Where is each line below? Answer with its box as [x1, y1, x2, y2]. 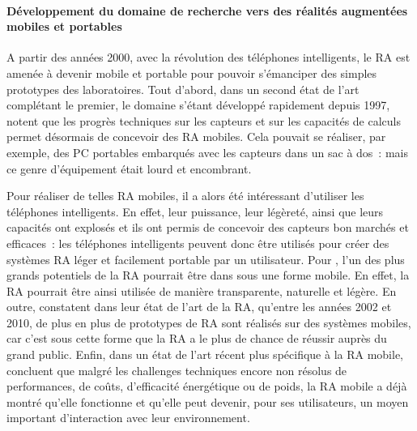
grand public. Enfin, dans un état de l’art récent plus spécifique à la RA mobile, [6, 346, 403, 363]
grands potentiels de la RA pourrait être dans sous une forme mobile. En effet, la [6, 267, 410, 284]
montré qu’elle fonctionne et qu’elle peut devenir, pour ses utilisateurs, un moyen [6, 393, 409, 410]
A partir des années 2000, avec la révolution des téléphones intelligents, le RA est [6, 49, 411, 66]
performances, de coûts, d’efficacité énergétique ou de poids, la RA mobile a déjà [6, 378, 407, 395]
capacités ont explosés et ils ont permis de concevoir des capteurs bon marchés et [6, 219, 409, 236]
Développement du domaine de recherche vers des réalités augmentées [6, 2, 408, 19]
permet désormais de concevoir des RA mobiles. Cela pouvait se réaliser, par [6, 128, 386, 145]
